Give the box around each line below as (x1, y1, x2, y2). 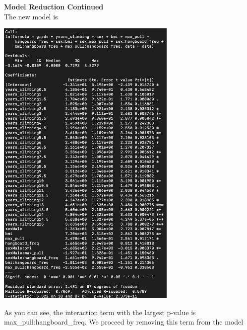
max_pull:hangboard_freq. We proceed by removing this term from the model (4, 317, 244, 327)
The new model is (4, 11, 58, 21)
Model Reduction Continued (4, 1, 104, 11)
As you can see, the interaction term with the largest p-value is (4, 307, 196, 317)
